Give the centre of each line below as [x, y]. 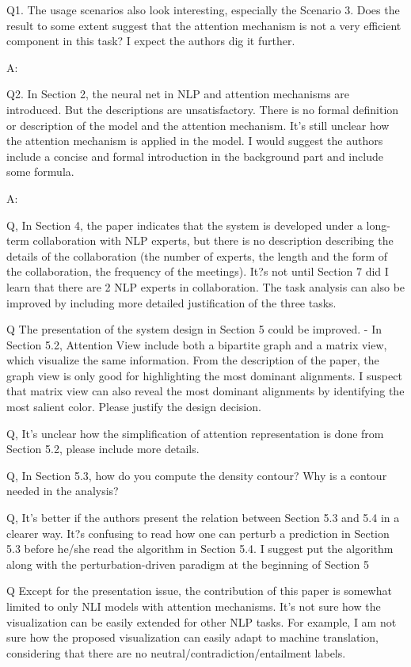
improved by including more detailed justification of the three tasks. [171, 302]
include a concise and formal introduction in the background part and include [195, 156]
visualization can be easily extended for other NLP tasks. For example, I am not [202, 621]
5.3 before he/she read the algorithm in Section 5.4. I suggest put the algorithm [200, 549]
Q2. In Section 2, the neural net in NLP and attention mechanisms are [178, 94]
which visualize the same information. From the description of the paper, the [193, 360]
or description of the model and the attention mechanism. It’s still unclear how [198, 125]
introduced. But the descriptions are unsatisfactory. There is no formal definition [203, 109]
